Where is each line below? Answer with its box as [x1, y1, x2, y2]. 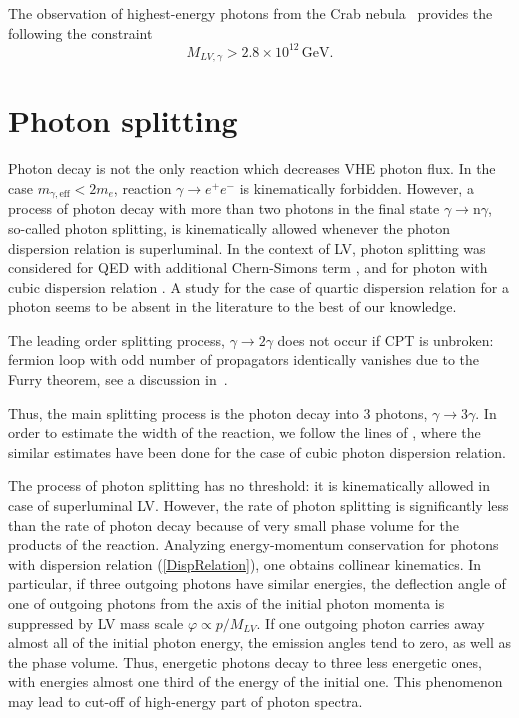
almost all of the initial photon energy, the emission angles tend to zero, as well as [8, 632, 511, 653]
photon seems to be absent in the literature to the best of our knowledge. [8, 296, 457, 317]
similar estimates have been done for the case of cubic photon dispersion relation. [8, 441, 506, 462]
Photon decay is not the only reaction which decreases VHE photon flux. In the [8, 158, 496, 179]
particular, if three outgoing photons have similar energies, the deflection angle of [8, 573, 506, 594]
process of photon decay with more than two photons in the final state [8, 198, 440, 219]
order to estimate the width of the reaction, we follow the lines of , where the [8, 422, 481, 443]
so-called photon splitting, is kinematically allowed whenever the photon [8, 217, 451, 238]
